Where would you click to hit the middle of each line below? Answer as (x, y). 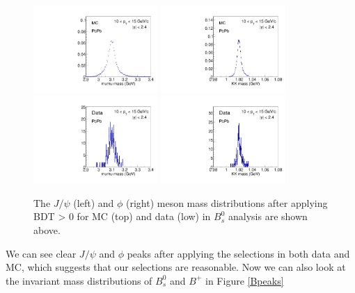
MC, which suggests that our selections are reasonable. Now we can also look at (176, 267)
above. (47, 230)
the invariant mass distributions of (79, 280)
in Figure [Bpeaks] (245, 280)
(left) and (94, 202)
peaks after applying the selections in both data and (238, 253)
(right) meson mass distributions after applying (227, 202)
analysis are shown (268, 216)
